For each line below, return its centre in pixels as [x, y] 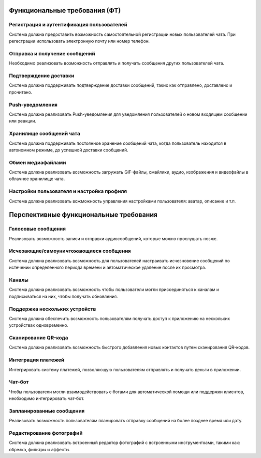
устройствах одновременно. [39, 325]
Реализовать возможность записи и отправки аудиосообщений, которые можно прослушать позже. [113, 238]
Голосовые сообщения [37, 229]
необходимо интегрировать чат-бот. [47, 398]
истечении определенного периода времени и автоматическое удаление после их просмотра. [108, 267]
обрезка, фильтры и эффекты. [40, 449]
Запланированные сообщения [47, 411]
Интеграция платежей [37, 360]
